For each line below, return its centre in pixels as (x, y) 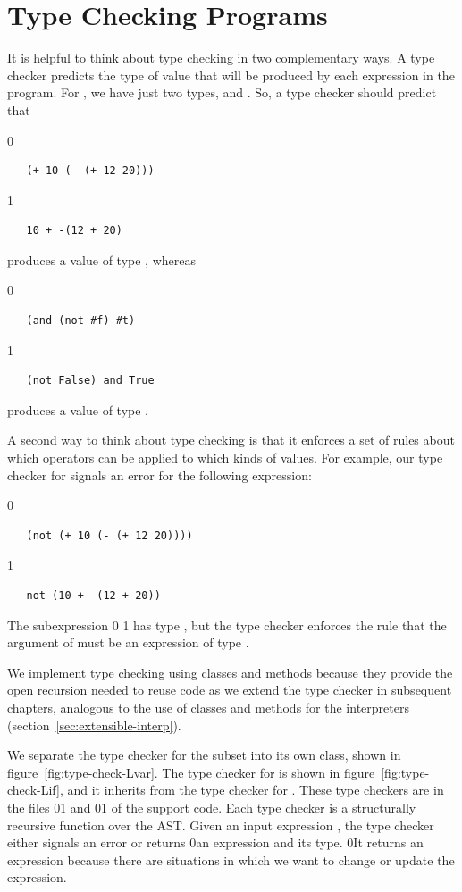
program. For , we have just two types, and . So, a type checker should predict (222, 92)
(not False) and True (90, 381)
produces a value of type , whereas (101, 259)
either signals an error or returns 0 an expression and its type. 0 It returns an (215, 842)
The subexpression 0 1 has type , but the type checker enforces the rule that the (227, 625)
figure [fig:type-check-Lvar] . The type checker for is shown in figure (191, 772)
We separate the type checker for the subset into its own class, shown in (204, 755)
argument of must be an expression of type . (128, 642)
